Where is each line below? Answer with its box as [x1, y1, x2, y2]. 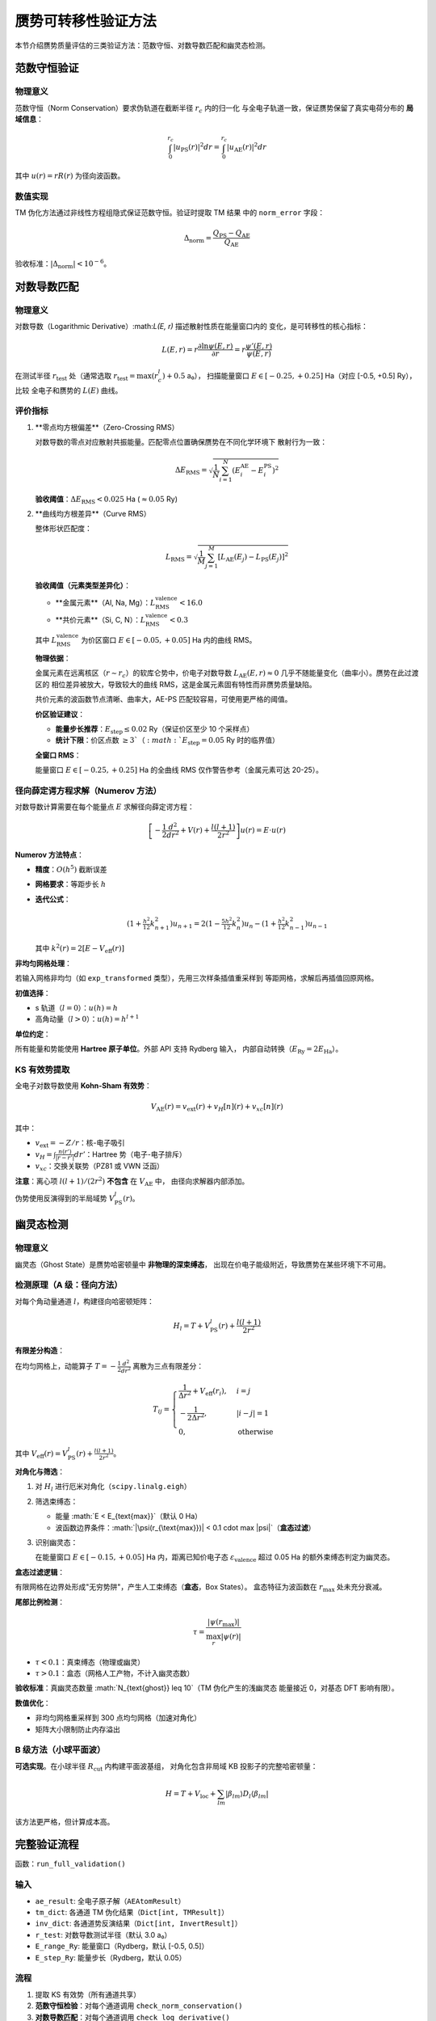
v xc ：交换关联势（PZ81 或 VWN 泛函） [35, 1161, 165, 1173]
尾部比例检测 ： [15, 1597, 65, 1606]
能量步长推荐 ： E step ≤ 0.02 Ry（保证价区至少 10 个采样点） [55, 724, 254, 736]
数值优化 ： [15, 1698, 51, 1707]
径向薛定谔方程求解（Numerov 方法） [15, 785, 161, 796]
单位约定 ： [15, 1029, 51, 1039]
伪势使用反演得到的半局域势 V [15, 1193, 115, 1204]
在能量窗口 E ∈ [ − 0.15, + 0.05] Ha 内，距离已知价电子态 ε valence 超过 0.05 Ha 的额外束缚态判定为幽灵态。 [35, 1552, 395, 1564]
